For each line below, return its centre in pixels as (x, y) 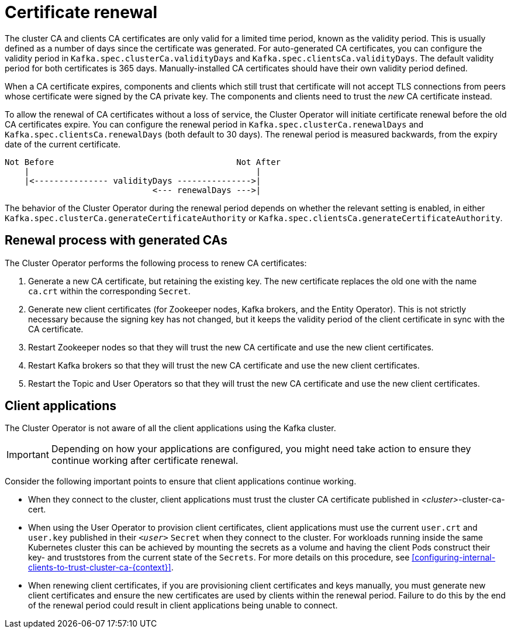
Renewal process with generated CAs (116, 240)
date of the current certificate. (63, 144)
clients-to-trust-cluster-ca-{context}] (100, 567)
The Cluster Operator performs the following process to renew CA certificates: (156, 263)
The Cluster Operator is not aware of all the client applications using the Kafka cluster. (170, 428)
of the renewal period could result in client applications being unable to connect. (183, 606)
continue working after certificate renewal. (145, 461)
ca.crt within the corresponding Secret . (109, 291)
